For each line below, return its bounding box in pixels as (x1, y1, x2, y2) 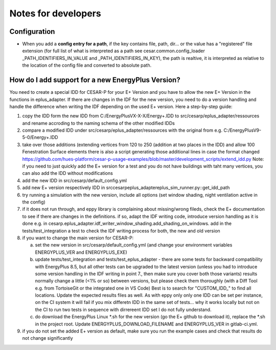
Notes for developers (9, 8, 102, 19)
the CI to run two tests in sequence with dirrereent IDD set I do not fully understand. (35, 306, 212, 313)
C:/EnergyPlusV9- (223, 127, 262, 133)
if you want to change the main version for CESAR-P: (22, 235, 134, 241)
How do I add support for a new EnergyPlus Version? (9, 76, 181, 85)
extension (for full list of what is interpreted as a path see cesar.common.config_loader (22, 48, 205, 54)
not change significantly (22, 335, 74, 341)
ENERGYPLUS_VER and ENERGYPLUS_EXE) (35, 249, 127, 255)
